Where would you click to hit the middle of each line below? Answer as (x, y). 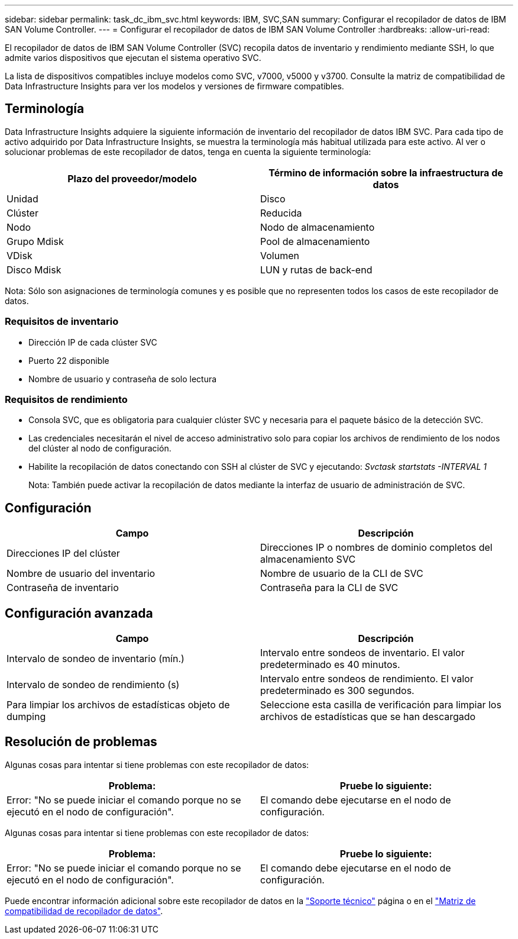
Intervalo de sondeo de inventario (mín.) (95, 659)
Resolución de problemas (81, 742)
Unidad (22, 199)
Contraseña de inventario (63, 588)
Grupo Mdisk (35, 241)
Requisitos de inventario (62, 322)
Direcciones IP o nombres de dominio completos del (376, 548)
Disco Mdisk (34, 270)
